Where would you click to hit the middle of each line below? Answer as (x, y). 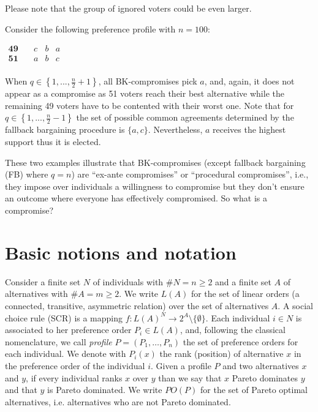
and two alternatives (261, 365)
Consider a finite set (43, 281)
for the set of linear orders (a (245, 294)
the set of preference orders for (240, 341)
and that (21, 390)
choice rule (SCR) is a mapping (64, 317)
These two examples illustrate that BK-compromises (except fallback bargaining (155, 162)
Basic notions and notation (121, 252)
